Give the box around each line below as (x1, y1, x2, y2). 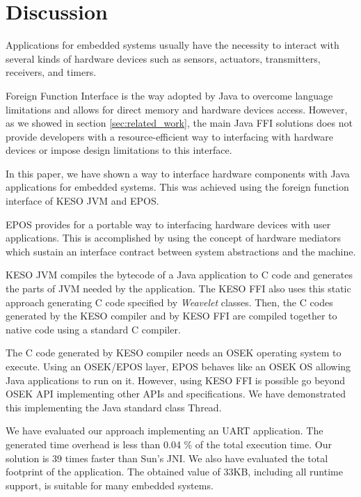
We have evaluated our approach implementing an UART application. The (6, 423, 323, 438)
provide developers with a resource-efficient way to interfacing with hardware (6, 129, 333, 143)
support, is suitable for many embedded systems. (6, 478, 214, 492)
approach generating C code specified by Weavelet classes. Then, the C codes (6, 294, 333, 309)
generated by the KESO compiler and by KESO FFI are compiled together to (6, 308, 337, 323)
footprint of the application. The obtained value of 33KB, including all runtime (6, 464, 343, 479)
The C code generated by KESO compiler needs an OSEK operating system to (6, 345, 342, 360)
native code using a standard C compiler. (6, 322, 181, 336)
